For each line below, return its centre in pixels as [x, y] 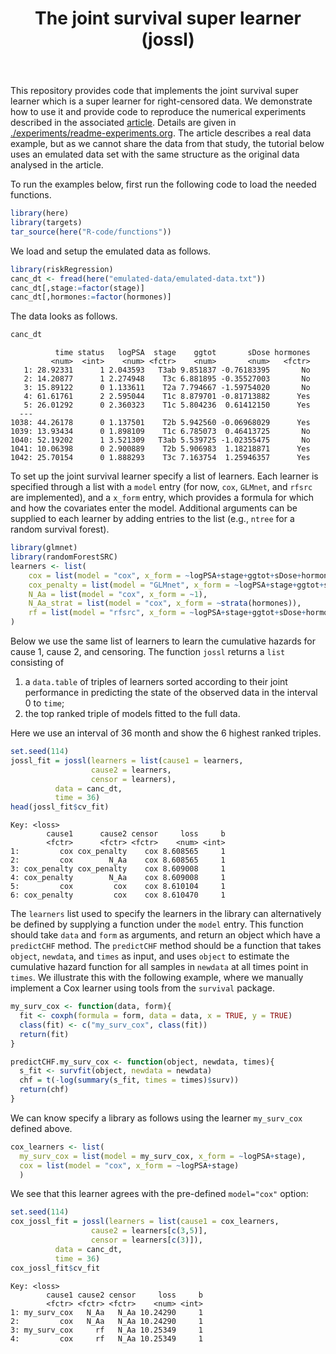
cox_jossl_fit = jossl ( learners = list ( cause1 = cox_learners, [145, 1222]
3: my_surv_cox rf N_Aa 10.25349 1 [106, 1330]
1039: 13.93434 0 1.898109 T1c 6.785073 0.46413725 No [160, 432]
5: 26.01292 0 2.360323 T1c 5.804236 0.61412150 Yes [167, 405]
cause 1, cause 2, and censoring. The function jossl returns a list [148, 652]
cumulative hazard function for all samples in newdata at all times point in [159, 967]
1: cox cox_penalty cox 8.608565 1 [118, 852]
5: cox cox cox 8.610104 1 [118, 887]
